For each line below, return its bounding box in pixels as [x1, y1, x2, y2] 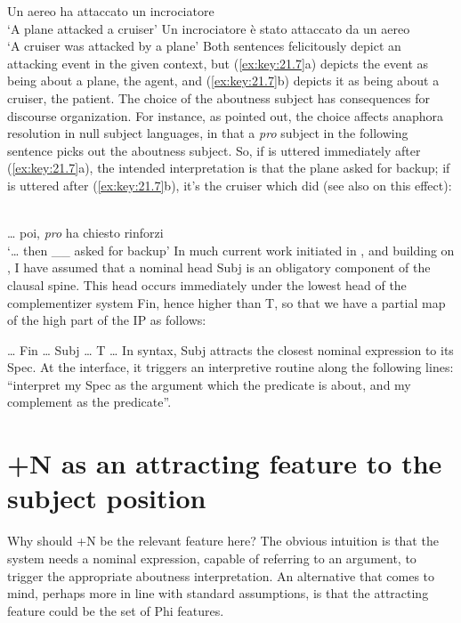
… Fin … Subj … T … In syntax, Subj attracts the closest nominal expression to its [7, 340, 454, 359]
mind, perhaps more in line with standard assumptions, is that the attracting [7, 584, 429, 603]
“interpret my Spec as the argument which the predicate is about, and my [7, 375, 411, 393]
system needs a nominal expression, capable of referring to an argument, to [7, 548, 417, 567]
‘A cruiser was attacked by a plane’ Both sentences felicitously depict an [7, 36, 401, 55]
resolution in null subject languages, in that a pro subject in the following [7, 124, 408, 142]
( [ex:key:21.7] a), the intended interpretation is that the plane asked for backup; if [7, 158, 450, 177]
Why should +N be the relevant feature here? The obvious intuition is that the [7, 531, 439, 550]
